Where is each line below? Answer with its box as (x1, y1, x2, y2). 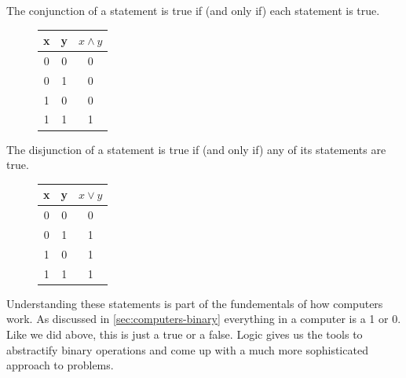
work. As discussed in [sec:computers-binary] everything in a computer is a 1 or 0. (6, 310, 401, 327)
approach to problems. (6, 357, 114, 373)
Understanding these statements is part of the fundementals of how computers (6, 295, 383, 311)
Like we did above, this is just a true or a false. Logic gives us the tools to (6, 325, 363, 342)
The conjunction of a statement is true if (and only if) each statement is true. (6, 2, 380, 18)
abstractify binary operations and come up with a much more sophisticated (6, 341, 368, 358)
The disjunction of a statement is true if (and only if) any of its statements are (6, 141, 386, 157)
